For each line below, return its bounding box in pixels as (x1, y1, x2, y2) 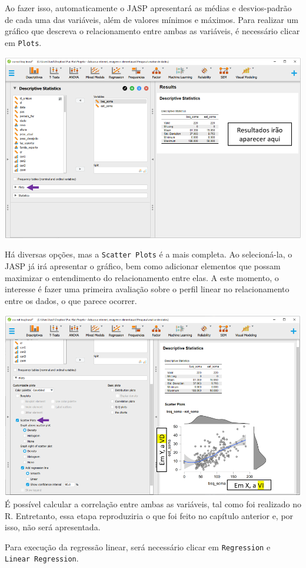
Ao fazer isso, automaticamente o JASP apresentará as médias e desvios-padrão (5, 2, 292, 14)
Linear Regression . (5, 552, 79, 564)
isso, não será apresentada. (5, 521, 101, 533)
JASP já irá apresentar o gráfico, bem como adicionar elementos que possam (5, 260, 281, 272)
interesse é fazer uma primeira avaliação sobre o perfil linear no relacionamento (5, 283, 290, 295)
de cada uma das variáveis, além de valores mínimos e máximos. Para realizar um (5, 13, 298, 25)
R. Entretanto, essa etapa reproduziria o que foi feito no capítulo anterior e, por (5, 509, 294, 521)
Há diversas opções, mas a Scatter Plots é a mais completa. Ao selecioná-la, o (5, 248, 292, 260)
